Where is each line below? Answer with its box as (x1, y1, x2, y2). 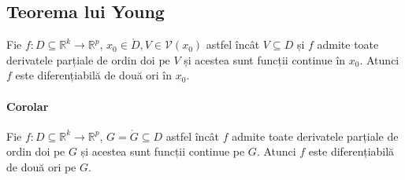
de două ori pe (6, 158, 76, 174)
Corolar (6, 97, 49, 114)
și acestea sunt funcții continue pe (80, 143, 245, 160)
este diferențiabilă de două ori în (15, 67, 173, 83)
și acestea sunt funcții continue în (184, 51, 346, 68)
